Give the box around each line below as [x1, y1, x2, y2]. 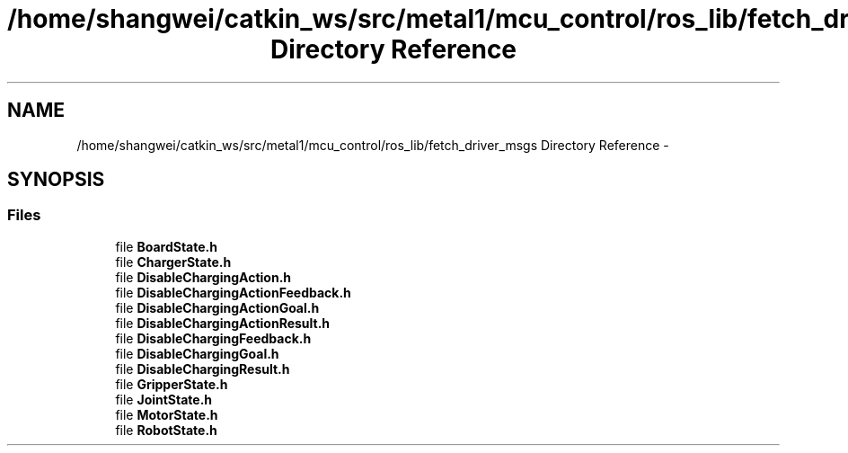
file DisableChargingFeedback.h [115, 330, 312, 346]
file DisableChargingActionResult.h [115, 315, 331, 331]
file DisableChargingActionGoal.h [115, 299, 320, 315]
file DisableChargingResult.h [115, 360, 290, 377]
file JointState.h [115, 391, 213, 407]
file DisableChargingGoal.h [115, 345, 279, 361]
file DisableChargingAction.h [115, 269, 292, 285]
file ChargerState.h [115, 253, 232, 270]
